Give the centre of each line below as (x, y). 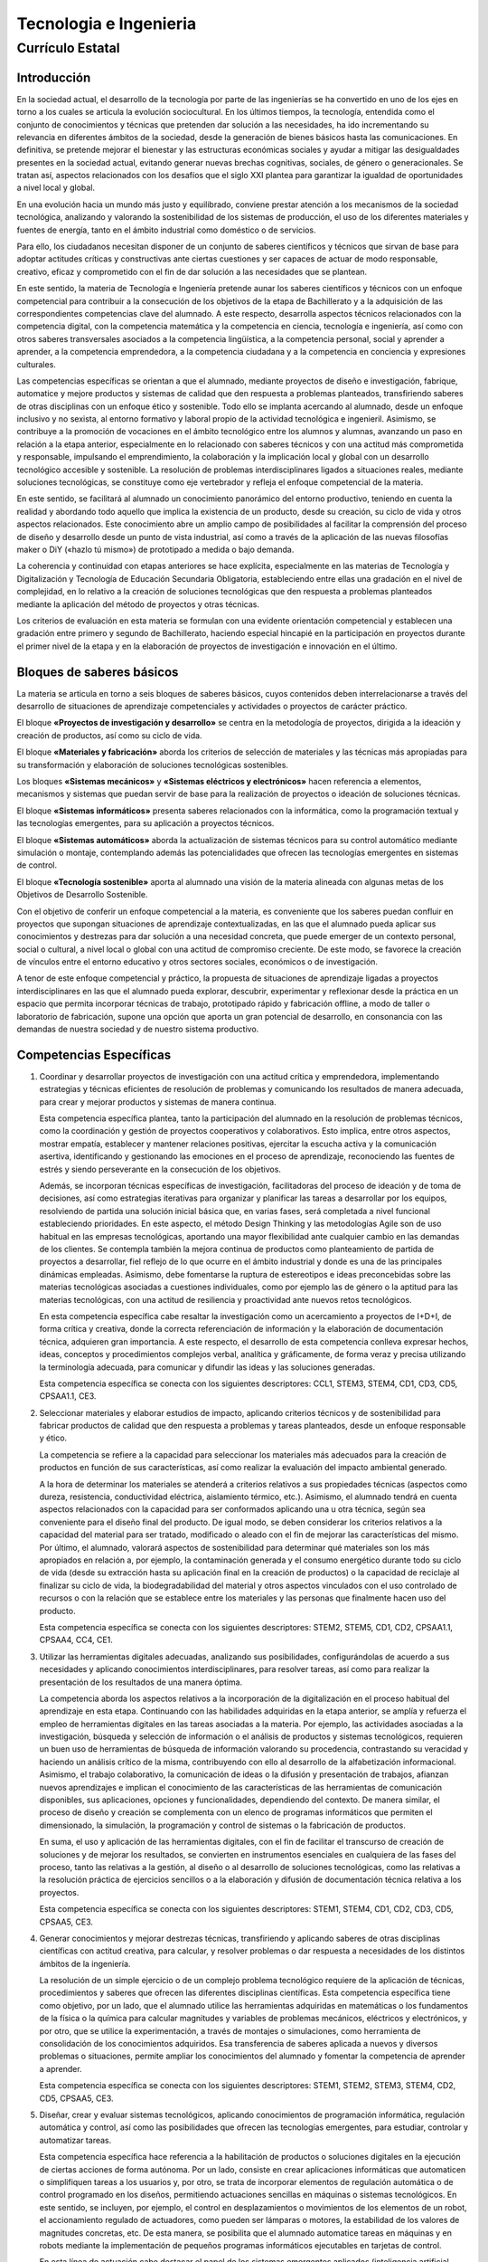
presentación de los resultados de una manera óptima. (141, 1682)
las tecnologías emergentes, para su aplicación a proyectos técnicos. (145, 823)
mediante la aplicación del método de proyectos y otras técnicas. (138, 604)
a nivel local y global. (56, 188)
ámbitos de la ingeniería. (85, 1963)
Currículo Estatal (69, 48)
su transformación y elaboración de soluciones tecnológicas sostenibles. (153, 765)
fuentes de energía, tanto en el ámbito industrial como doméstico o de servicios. (166, 230)
